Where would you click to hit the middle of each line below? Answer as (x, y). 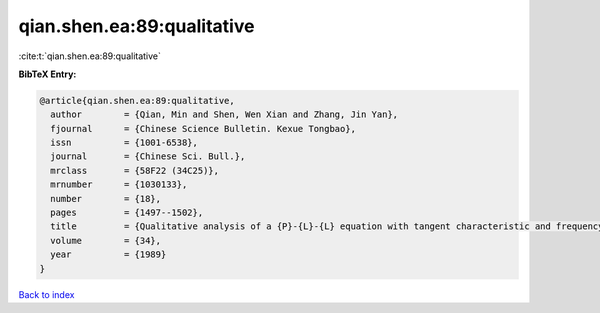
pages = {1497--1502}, (127, 213)
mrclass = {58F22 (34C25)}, (135, 170)
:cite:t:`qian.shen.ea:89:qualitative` (90, 56)
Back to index (46, 294)
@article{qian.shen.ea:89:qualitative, (137, 100)
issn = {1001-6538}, (124, 143)
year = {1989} (108, 254)
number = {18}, (106, 198)
